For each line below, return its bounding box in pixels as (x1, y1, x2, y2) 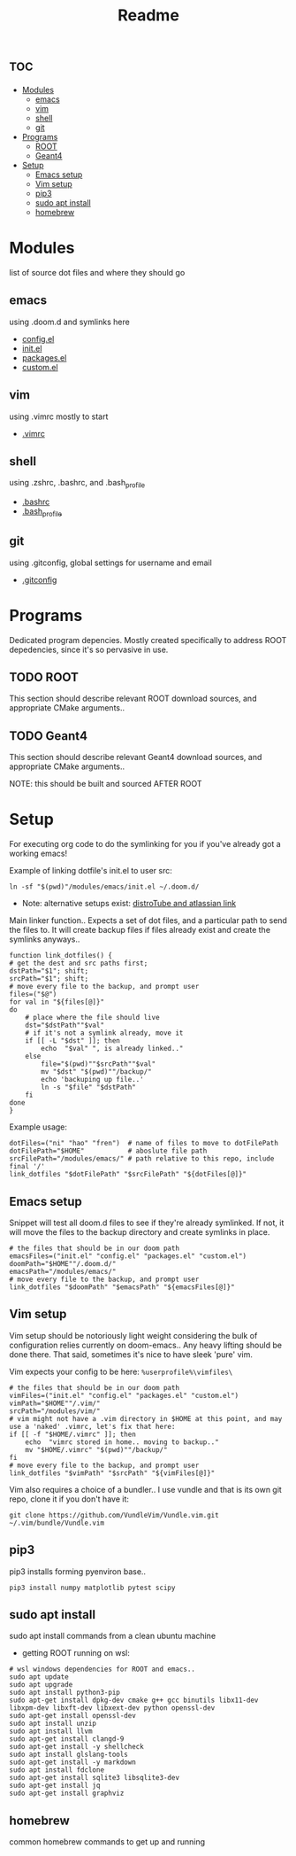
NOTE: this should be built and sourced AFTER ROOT (9, 779, 202, 789)
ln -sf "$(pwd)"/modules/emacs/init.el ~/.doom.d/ (9, 882, 200, 891)
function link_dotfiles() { (9, 951, 113, 960)
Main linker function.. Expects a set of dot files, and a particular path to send (9, 915, 287, 926)
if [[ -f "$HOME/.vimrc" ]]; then (9, 1430, 137, 1439)
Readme (118, 5, 179, 26)
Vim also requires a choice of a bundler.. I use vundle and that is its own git (9, 1484, 283, 1495)
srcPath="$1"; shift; (9, 975, 89, 983)
